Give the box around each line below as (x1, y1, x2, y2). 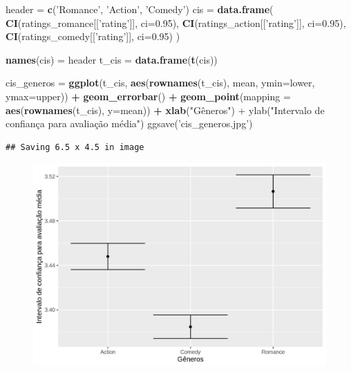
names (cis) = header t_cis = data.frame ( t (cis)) (6, 52, 218, 66)
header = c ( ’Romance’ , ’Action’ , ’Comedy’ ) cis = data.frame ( (6, 2, 274, 16)
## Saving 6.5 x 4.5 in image (6, 142, 144, 152)
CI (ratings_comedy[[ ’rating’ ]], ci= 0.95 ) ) (6, 29, 180, 44)
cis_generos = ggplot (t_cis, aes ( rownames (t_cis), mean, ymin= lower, (6, 75, 315, 90)
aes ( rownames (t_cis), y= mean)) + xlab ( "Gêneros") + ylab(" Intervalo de (6, 102, 325, 117)
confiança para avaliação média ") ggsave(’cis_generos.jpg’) (6, 116, 253, 131)
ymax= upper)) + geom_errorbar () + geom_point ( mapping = (6, 89, 291, 103)
